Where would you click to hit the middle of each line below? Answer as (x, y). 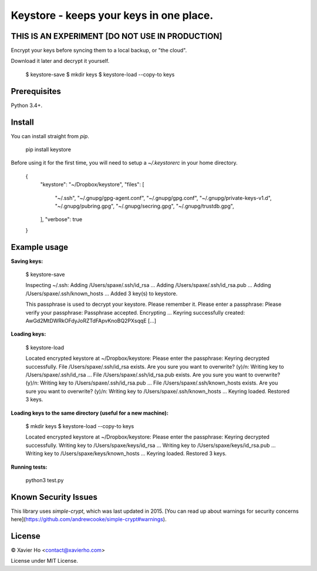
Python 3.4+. (27, 105)
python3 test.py (45, 480)
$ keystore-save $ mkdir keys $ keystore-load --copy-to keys (100, 74)
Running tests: (29, 467)
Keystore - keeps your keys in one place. (112, 15)
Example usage (40, 247)
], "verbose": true (61, 219)
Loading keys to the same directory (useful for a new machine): (90, 413)
